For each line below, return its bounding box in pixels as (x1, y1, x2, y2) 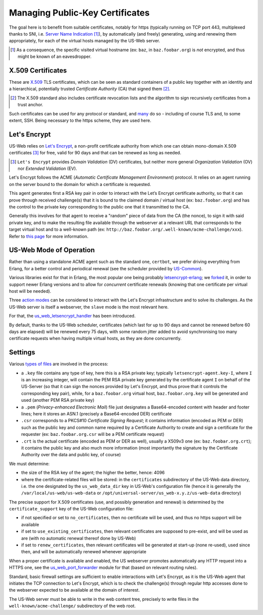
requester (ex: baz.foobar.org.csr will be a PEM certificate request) (21, 431, 165, 437)
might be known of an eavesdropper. (18, 54, 92, 59)
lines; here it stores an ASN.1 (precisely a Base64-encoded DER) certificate (21, 411, 172, 417)
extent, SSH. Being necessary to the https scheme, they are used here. (9, 117, 151, 123)
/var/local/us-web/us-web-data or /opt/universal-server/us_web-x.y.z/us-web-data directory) (21, 490, 242, 496)
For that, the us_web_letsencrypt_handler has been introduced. (9, 313, 136, 319)
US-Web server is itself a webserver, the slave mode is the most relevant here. (9, 304, 169, 310)
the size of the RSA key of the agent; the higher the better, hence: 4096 (21, 470, 165, 476)
